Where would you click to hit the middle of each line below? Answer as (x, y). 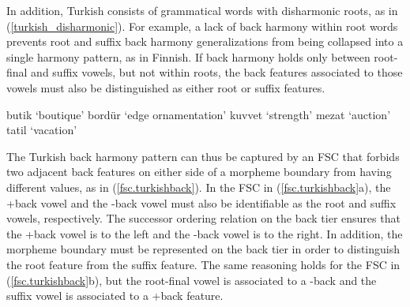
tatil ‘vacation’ (42, 130)
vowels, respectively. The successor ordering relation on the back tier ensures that (203, 218)
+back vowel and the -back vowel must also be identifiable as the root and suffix (201, 202)
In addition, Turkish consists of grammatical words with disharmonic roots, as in (202, 10)
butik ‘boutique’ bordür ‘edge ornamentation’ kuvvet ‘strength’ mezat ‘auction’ (199, 114)
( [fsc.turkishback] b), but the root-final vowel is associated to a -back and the (192, 280)
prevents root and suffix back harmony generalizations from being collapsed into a (205, 41)
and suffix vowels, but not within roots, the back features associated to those (217, 72)
